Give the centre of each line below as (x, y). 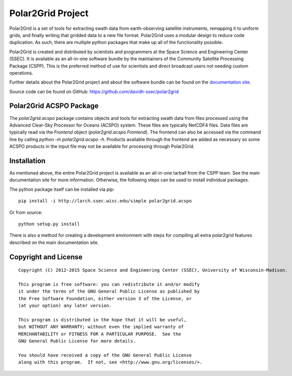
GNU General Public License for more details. (77, 341)
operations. (21, 73)
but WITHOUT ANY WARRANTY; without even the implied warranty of (101, 327)
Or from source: (26, 212)
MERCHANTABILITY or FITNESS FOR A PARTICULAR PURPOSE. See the (100, 334)
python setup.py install (49, 224)
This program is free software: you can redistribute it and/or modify (109, 284)
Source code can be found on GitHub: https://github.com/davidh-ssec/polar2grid (94, 92)
